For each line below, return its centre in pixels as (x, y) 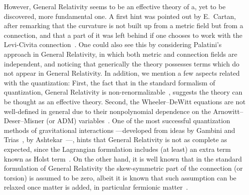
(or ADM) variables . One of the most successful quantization (138, 121)
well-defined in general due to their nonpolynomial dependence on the (108, 111)
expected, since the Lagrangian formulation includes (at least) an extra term (117, 149)
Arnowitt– (228, 111)
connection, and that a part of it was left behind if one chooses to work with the (123, 35)
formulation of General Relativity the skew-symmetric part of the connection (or (123, 168)
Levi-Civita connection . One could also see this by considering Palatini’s (113, 44)
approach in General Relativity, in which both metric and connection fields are (121, 54)
